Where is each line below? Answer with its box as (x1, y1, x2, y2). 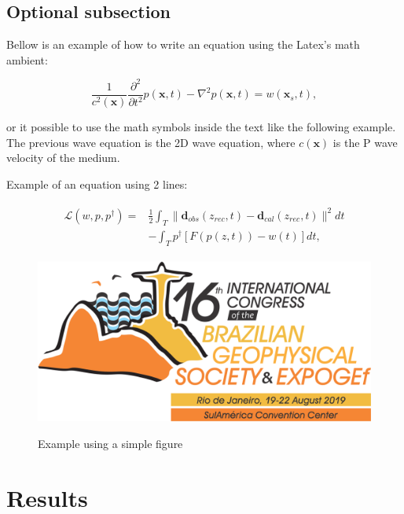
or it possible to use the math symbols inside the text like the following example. (6, 118, 396, 134)
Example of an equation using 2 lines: (6, 175, 188, 192)
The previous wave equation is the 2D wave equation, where (6, 134, 296, 150)
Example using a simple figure (38, 435, 183, 451)
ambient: (6, 51, 48, 68)
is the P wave (332, 134, 398, 150)
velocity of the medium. (6, 149, 120, 166)
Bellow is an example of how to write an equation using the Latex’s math (6, 36, 360, 53)
